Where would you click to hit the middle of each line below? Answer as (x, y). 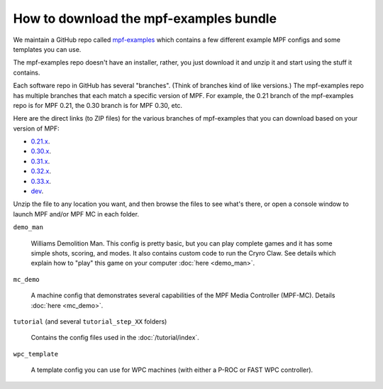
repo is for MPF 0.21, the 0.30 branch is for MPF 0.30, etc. (98, 105)
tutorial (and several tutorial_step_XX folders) (90, 321)
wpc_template (36, 354)
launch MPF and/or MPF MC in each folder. (76, 214)
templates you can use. (47, 49)
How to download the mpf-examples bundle (145, 18)
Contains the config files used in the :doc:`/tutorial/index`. (115, 338)
